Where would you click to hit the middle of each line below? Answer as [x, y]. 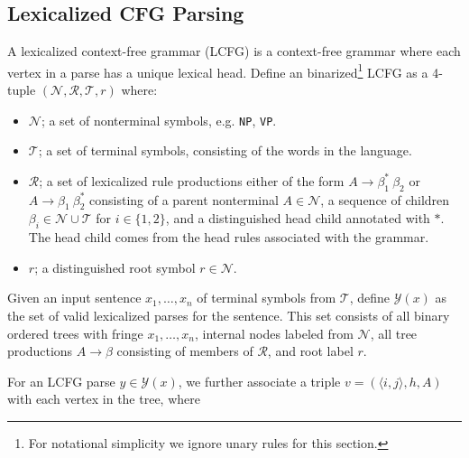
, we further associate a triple [259, 381]
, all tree [394, 333]
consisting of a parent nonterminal [184, 199]
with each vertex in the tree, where [104, 399]
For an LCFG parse [61, 381]
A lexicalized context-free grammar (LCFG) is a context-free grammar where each [234, 51]
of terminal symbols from [267, 298]
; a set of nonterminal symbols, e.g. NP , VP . [159, 120]
